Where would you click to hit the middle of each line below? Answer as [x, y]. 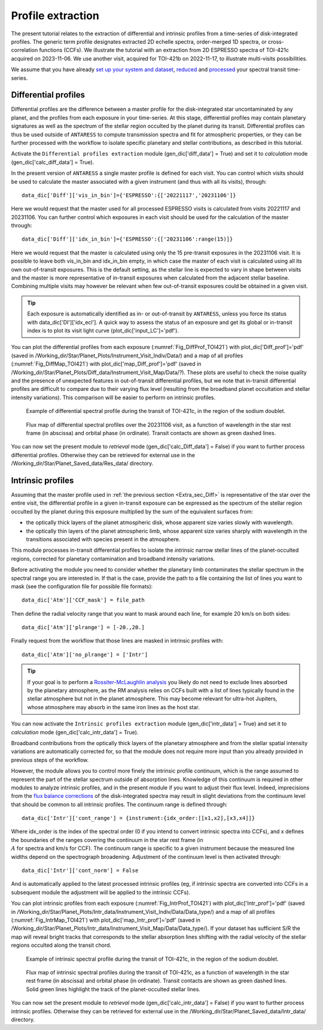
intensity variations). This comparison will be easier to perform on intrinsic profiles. [113, 397]
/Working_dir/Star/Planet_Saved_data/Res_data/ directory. [82, 463]
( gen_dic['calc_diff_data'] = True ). [53, 162]
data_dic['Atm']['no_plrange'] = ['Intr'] [85, 654]
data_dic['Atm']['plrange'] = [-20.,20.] [83, 628]
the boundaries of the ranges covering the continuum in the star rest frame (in [107, 840]
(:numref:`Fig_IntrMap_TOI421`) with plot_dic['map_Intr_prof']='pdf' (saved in [106, 920]
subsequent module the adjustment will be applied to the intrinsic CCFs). [101, 892]
